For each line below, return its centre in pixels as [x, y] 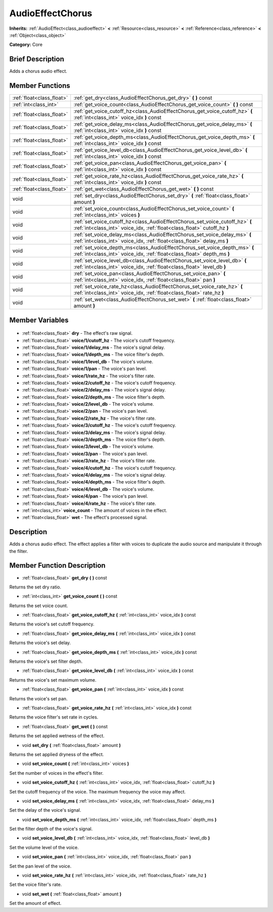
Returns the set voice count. [39, 606]
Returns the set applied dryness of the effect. [57, 754]
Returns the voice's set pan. [38, 698]
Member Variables [39, 320]
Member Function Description [57, 565]
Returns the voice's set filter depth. [46, 661]
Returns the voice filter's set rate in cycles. [54, 717]
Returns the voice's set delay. [40, 643]
